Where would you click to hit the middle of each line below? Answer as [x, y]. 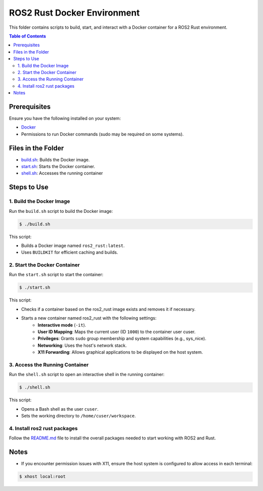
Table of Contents [28, 36]
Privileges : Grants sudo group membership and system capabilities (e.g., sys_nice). [122, 339]
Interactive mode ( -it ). [62, 325]
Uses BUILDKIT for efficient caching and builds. [70, 252]
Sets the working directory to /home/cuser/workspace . [78, 416]
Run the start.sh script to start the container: [56, 275]
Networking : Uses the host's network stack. [82, 345]
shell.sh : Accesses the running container [62, 173]
